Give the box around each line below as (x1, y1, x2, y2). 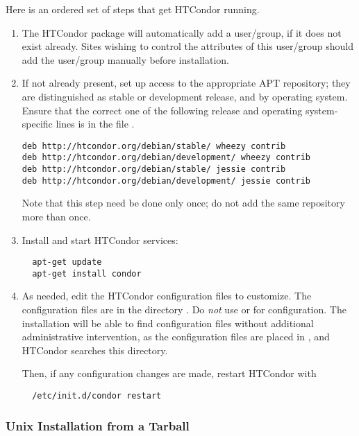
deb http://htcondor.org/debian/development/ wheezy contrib (22, 152, 311, 163)
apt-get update (32, 257, 102, 268)
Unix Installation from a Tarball (6, 417, 190, 434)
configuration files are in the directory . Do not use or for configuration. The (22, 302, 347, 317)
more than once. (22, 209, 91, 223)
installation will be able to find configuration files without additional (22, 315, 314, 330)
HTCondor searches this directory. (22, 342, 168, 357)
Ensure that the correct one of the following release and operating (22, 103, 303, 117)
